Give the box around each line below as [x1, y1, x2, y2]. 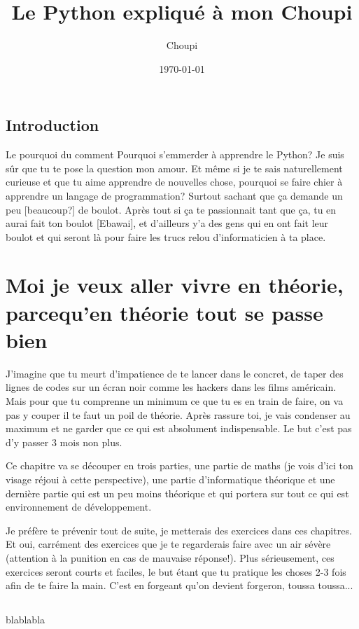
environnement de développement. [6, 499, 152, 514]
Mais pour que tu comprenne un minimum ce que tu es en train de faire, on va [6, 393, 344, 408]
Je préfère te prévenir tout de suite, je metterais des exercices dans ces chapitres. [6, 523, 352, 537]
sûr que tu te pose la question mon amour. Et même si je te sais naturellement [6, 160, 343, 175]
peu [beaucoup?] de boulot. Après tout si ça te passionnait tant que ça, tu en [6, 202, 337, 216]
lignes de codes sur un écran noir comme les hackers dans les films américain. [6, 380, 337, 394]
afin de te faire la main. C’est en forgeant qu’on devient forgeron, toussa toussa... [6, 578, 353, 593]
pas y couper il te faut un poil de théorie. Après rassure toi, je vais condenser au [6, 407, 351, 422]
